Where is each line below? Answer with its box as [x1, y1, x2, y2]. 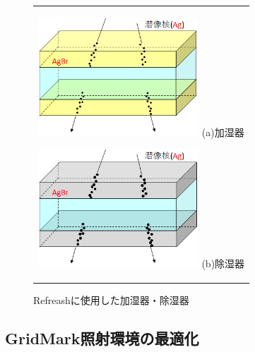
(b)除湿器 [201, 255, 245, 270]
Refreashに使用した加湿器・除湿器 [33, 292, 189, 307]
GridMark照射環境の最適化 [5, 327, 199, 348]
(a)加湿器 [201, 124, 244, 139]
